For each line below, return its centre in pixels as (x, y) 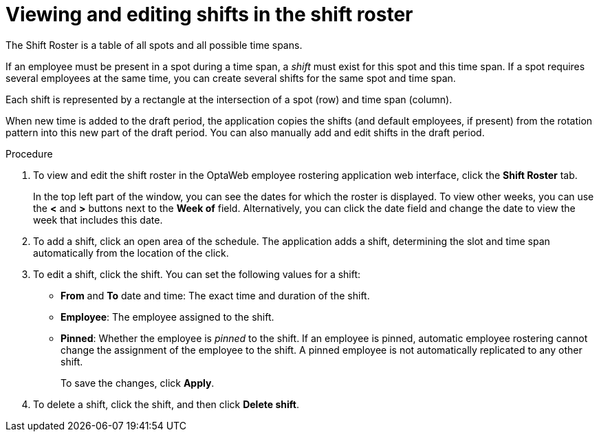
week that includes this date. (98, 220)
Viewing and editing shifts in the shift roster (209, 14)
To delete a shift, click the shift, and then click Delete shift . (166, 404)
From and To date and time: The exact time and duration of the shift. (215, 295)
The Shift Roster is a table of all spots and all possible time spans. (154, 45)
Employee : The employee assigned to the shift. (167, 317)
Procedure (29, 153)
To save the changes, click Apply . (138, 383)
